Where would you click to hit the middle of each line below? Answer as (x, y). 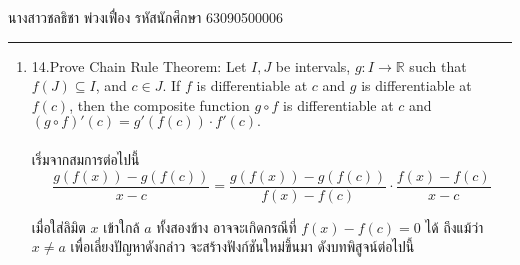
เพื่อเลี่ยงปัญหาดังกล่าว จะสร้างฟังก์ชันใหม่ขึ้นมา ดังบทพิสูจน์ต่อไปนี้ (242, 246)
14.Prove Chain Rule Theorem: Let (139, 65)
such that (438, 65)
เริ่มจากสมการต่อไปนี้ (85, 158)
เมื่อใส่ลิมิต (58, 226)
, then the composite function (159, 104)
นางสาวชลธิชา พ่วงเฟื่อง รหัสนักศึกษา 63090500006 (146, 17)
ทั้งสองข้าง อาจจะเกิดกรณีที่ (226, 226)
